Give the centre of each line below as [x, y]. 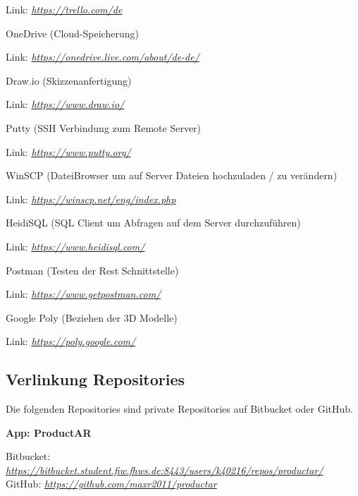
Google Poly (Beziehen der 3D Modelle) [92, 317]
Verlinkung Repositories [95, 379]
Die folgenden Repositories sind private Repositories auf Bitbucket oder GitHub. [179, 409]
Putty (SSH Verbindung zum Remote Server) [104, 127]
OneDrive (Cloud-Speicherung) [72, 33]
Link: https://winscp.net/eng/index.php [91, 199]
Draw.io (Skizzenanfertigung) [69, 80]
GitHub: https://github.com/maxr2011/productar [111, 484]
